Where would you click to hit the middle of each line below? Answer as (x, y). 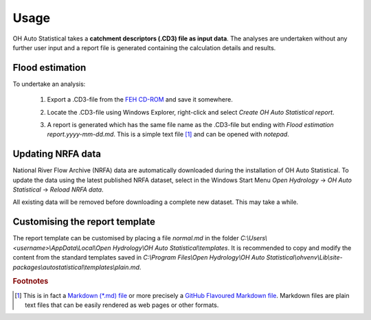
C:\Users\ (254, 238)
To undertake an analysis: (49, 84)
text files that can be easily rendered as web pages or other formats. (122, 305)
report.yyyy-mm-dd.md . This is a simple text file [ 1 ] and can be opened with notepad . (168, 135)
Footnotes (31, 282)
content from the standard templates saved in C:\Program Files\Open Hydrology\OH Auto (139, 258)
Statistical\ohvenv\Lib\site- (304, 258)
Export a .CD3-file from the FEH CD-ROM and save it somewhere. (140, 100)
